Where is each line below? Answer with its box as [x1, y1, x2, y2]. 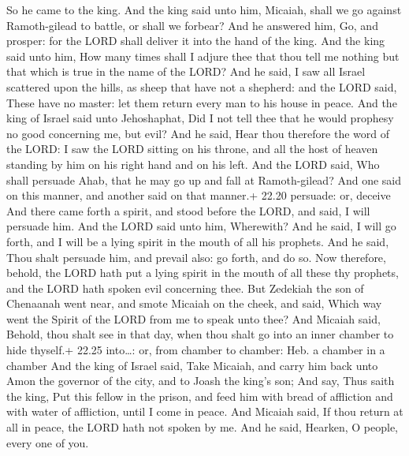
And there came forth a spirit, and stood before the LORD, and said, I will [6, 202, 370, 219]
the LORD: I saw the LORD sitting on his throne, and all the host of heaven [6, 140, 378, 157]
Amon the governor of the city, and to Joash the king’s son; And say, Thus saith [6, 372, 395, 389]
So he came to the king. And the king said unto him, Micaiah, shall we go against [6, 2, 402, 17]
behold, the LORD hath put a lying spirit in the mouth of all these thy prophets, [6, 264, 399, 281]
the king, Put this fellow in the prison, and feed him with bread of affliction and [6, 387, 393, 404]
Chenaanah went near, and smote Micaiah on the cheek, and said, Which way [6, 295, 382, 312]
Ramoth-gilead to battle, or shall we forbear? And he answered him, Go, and [6, 17, 378, 33]
